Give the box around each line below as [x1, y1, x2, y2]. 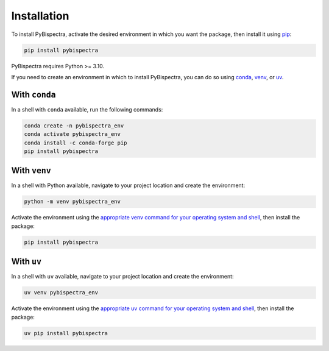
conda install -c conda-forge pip [24, 139, 127, 146]
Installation [11, 9, 69, 23]
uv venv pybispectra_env [24, 289, 99, 296]
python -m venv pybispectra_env [24, 198, 121, 205]
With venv [11, 165, 51, 176]
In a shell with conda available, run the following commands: [11, 105, 163, 113]
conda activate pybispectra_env [24, 131, 121, 138]
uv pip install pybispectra [24, 330, 108, 336]
